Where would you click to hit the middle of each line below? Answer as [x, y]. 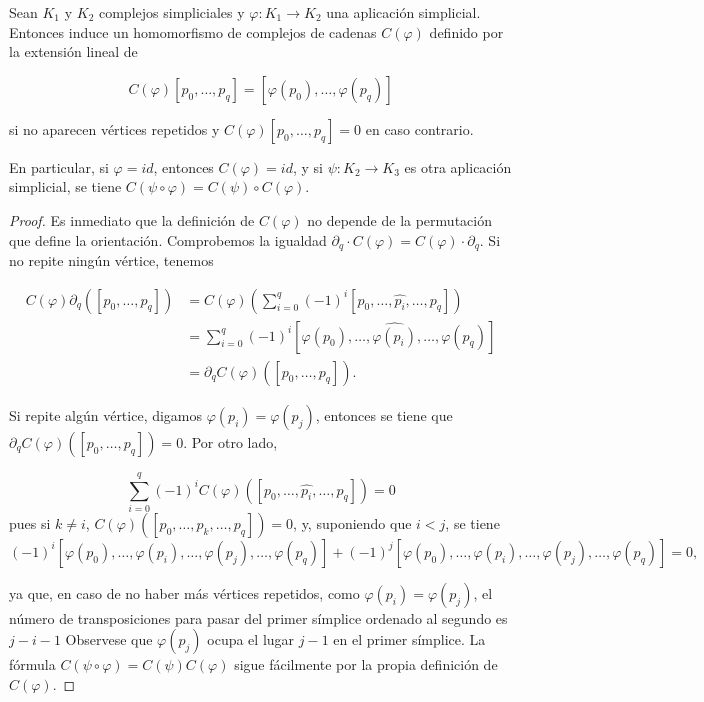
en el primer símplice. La [409, 639]
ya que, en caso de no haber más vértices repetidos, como [184, 592]
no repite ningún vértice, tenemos [111, 260]
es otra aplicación [458, 166]
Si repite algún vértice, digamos [106, 414]
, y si [307, 166]
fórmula [32, 664]
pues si [30, 522]
